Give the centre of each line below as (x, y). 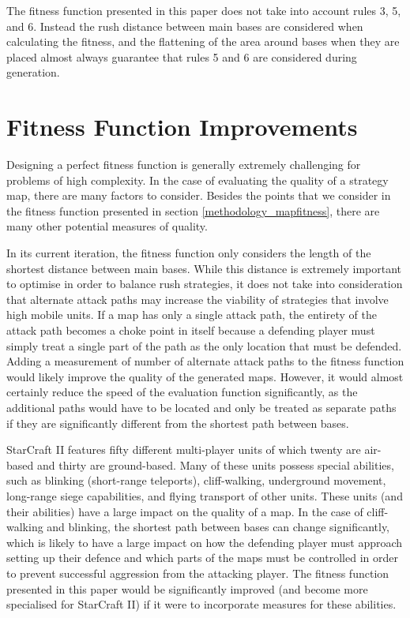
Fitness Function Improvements (182, 127)
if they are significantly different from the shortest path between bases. (178, 423)
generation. (33, 72)
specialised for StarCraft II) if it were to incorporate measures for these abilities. (201, 604)
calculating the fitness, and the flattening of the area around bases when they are (203, 41)
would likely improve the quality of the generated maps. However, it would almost (205, 376)
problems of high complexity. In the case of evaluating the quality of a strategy (197, 180)
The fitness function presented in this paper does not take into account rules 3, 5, (204, 10)
